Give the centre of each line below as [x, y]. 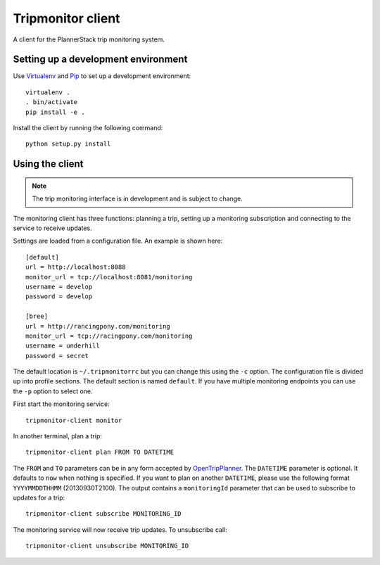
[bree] [37, 316]
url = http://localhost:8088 [76, 267]
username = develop [59, 286]
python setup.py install [68, 144]
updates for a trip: [39, 497]
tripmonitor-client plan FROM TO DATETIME [100, 452]
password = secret [57, 356]
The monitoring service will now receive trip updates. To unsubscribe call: [120, 529]
